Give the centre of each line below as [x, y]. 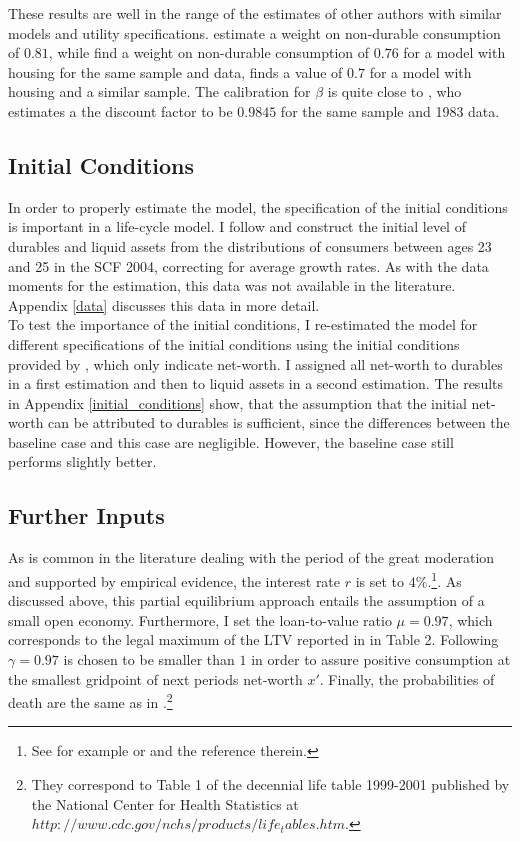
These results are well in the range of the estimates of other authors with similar [255, 13]
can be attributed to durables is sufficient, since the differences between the [279, 422]
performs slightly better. [82, 461]
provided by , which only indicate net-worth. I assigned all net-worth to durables [255, 363]
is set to [380, 580]
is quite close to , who [394, 91]
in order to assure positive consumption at [381, 658]
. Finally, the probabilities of [407, 678]
